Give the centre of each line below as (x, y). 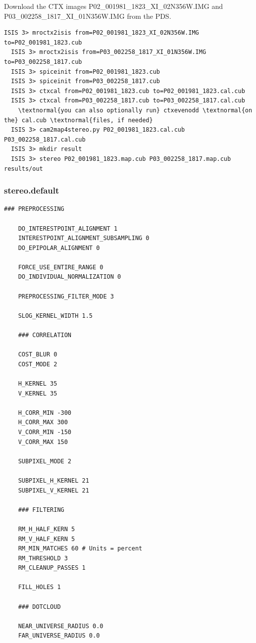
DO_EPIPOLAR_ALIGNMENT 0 (59, 248)
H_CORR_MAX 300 (43, 422)
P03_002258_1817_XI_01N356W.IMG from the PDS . (88, 16)
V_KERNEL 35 (38, 393)
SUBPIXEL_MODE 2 (45, 461)
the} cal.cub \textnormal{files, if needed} (78, 120)
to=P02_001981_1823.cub (43, 42)
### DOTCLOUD (39, 607)
